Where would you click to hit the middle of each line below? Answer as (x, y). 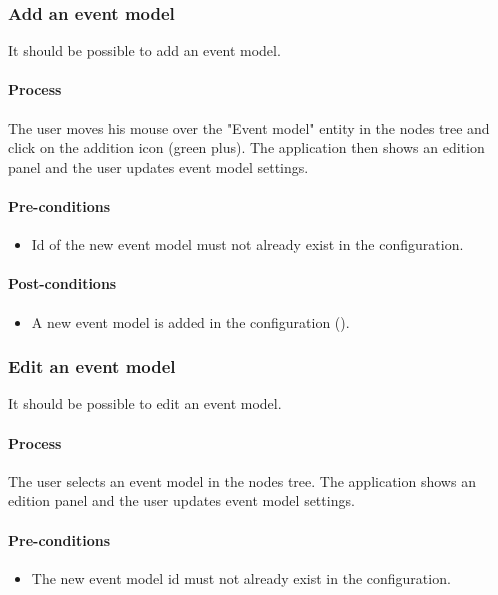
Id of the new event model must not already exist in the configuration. (247, 244)
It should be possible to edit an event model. (145, 403)
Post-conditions (62, 283)
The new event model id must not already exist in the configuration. (241, 577)
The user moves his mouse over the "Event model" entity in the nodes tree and (249, 127)
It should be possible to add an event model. (144, 50)
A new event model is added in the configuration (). (190, 321)
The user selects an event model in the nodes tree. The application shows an (242, 480)
